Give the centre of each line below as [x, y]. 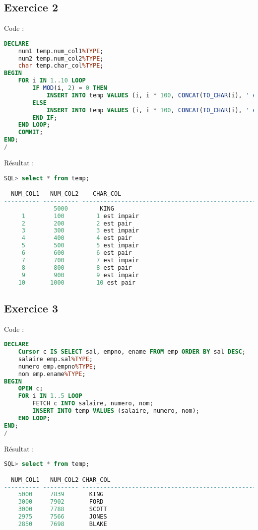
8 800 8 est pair [77, 267]
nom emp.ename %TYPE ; [52, 374]
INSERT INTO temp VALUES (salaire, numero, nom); [116, 411]
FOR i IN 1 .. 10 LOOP [52, 81]
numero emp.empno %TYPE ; [57, 366]
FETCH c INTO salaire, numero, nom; [93, 404]
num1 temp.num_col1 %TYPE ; [61, 51]
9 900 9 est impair [80, 275]
